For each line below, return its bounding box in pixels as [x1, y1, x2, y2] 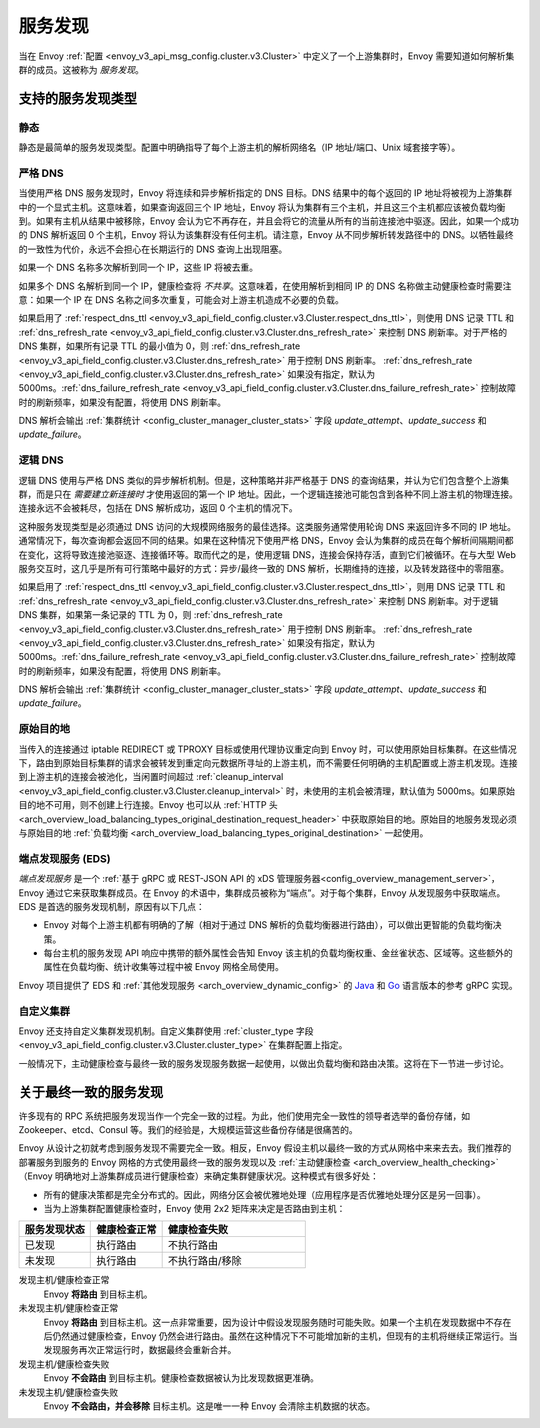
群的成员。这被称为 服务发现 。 [18, 63, 144, 75]
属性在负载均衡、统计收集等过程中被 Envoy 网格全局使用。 [43, 961, 284, 973]
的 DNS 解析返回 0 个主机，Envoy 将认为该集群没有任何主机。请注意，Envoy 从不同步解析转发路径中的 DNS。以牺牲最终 [18, 229, 514, 241]
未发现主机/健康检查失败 [18, 1386, 119, 1398]
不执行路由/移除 [167, 1254, 242, 1268]
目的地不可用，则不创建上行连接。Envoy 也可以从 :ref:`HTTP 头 [18, 799, 279, 811]
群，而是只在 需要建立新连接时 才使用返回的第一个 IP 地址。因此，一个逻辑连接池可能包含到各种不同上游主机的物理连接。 [18, 488, 519, 500]
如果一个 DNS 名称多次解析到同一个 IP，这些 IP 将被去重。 [18, 261, 259, 274]
